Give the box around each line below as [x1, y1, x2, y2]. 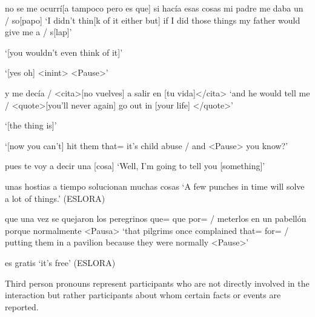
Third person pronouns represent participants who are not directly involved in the [5, 276, 310, 289]
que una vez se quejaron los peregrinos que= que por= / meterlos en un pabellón [5, 212, 307, 225]
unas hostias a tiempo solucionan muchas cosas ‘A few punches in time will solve [5, 179, 305, 192]
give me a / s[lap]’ [5, 25, 72, 38]
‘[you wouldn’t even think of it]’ [5, 45, 123, 58]
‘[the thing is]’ [5, 119, 57, 132]
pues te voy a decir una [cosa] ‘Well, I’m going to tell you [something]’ [5, 159, 265, 172]
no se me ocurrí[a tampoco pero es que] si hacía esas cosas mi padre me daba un [5, 2, 303, 14]
